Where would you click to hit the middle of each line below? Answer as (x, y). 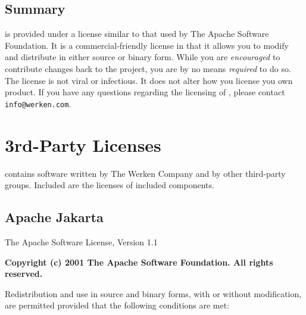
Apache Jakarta (54, 217)
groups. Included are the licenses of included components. (110, 185)
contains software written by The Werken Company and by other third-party (145, 173)
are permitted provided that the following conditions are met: (117, 305)
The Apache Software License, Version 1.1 (81, 241)
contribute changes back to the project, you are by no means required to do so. (148, 68)
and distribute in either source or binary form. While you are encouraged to (143, 57)
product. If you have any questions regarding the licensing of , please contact (145, 92)
